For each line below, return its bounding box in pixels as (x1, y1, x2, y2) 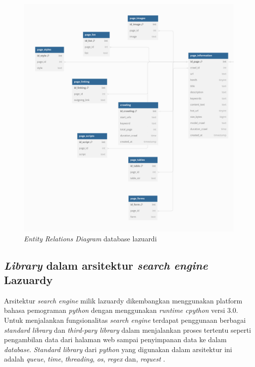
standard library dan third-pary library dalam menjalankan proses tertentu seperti (4, 324, 251, 335)
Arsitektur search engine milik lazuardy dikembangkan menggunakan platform (4, 295, 243, 305)
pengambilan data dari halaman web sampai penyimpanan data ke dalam (4, 334, 227, 345)
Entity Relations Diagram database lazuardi (24, 233, 157, 243)
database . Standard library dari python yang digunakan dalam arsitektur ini (4, 344, 232, 354)
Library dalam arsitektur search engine (4, 257, 208, 273)
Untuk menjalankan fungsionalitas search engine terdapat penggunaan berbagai (4, 314, 246, 325)
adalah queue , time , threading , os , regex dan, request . (4, 354, 165, 364)
